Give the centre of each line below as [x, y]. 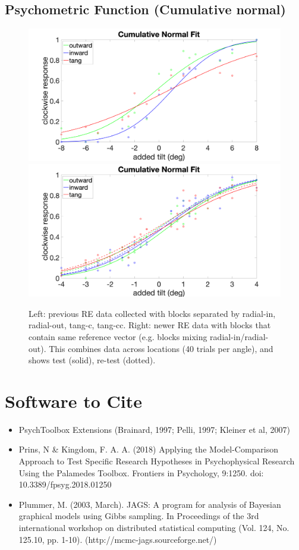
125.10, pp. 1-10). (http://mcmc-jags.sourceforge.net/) [118, 539]
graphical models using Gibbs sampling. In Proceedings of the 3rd [139, 516]
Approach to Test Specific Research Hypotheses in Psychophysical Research [157, 461]
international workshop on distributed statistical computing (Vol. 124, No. [154, 527]
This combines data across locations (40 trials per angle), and [161, 348]
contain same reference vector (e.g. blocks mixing [118, 336]
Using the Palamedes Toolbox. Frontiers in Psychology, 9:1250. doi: [141, 472]
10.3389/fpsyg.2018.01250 [65, 484]
